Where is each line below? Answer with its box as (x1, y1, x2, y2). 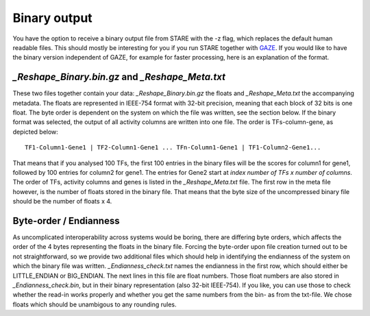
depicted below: (12, 127, 58, 136)
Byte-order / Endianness (12, 215, 120, 226)
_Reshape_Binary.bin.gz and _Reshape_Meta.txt (12, 71, 226, 83)
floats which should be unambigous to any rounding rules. (12, 300, 177, 308)
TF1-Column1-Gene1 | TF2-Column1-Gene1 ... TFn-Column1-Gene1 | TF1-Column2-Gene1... (25, 144, 321, 151)
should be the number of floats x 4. (12, 197, 112, 206)
